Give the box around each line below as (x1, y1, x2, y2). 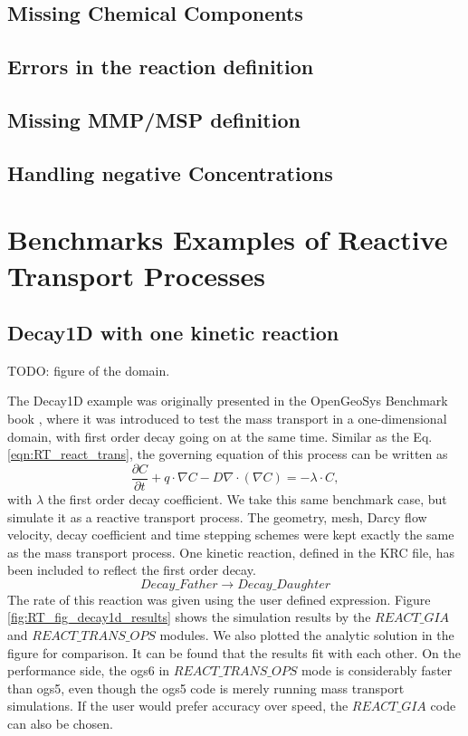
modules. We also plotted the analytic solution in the (159, 626, 454, 645)
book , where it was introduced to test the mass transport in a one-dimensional (7, 409, 447, 428)
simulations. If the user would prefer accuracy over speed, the (7, 696, 349, 715)
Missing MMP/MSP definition (7, 105, 301, 133)
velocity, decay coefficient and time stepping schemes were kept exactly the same (7, 525, 454, 544)
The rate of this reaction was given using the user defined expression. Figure (7, 589, 431, 608)
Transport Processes (7, 256, 265, 293)
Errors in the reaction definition (7, 53, 314, 81)
